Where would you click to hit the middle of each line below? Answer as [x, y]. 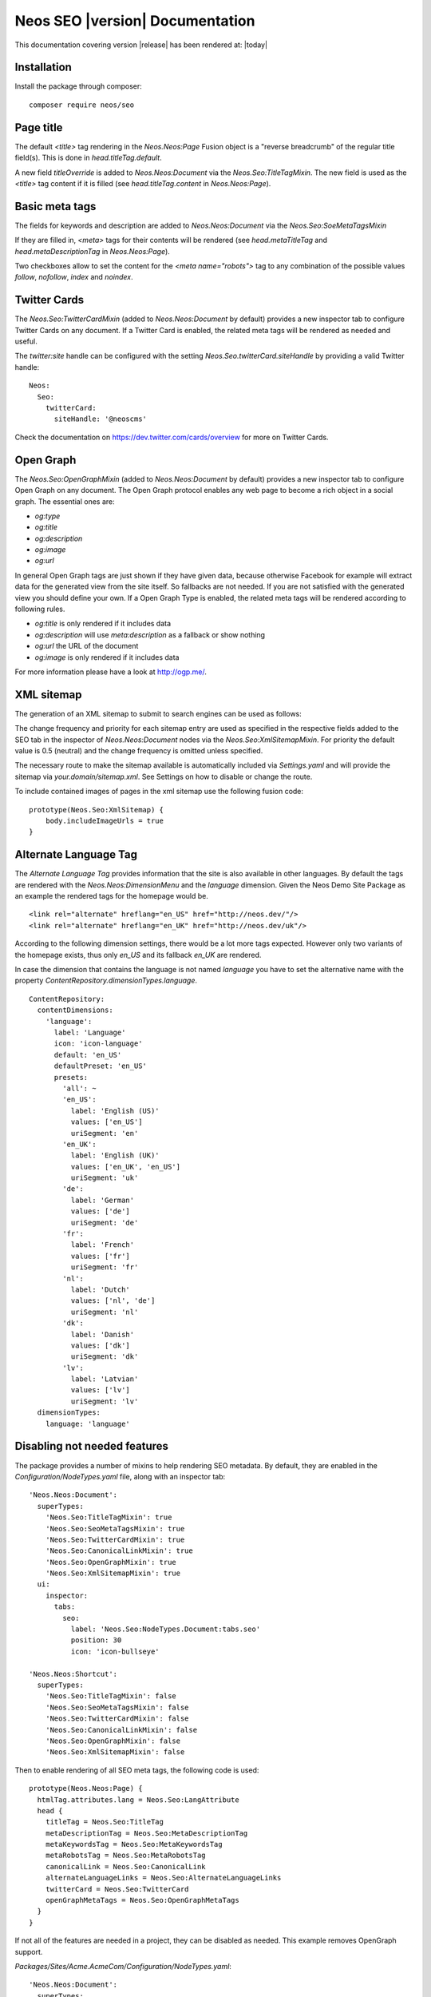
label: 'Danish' [103, 1334]
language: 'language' [88, 1423]
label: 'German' [103, 1200]
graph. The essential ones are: [65, 501]
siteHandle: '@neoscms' [101, 419]
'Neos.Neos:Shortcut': [73, 1674]
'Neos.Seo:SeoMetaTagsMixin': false [117, 1707]
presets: [71, 1077]
